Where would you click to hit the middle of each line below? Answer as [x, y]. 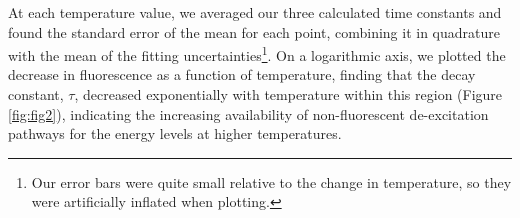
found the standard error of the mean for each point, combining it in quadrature [254, 31]
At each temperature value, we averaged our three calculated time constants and [255, 12]
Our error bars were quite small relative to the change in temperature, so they [271, 181]
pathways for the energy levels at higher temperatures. [175, 133]
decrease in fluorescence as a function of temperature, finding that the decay [242, 74]
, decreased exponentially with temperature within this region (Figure [288, 94]
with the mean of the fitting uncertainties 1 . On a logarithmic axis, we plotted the [257, 53]
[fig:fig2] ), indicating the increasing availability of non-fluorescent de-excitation [248, 113]
